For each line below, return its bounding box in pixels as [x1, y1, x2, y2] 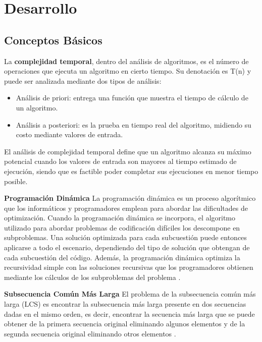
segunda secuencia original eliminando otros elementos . [4, 328, 176, 338]
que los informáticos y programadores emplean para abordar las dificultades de [4, 202, 248, 213]
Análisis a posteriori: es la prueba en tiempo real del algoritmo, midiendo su [16, 119, 251, 130]
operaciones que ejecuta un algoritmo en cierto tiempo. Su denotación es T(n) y [4, 66, 251, 76]
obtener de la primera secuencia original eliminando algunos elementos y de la [4, 318, 245, 329]
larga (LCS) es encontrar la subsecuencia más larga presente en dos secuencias [4, 299, 246, 309]
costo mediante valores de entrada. [16, 129, 123, 140]
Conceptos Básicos [4, 32, 102, 47]
